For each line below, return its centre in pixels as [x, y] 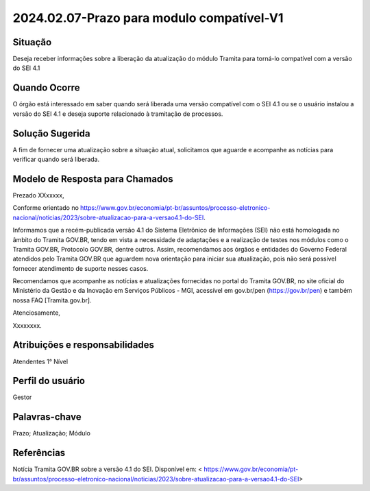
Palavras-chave [47, 417]
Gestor [22, 397]
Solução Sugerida [51, 133]
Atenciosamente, [37, 313]
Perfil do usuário [49, 381]
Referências [39, 453]
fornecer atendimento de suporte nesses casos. [81, 268]
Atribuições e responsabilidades [83, 345]
